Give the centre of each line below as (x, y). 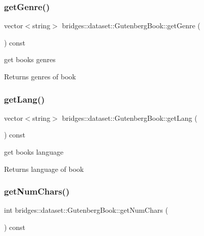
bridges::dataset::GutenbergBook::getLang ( (130, 117)
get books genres (30, 59)
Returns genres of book (40, 76)
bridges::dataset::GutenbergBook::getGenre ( (131, 26)
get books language (34, 152)
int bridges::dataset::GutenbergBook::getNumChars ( (86, 210)
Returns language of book (44, 169)
